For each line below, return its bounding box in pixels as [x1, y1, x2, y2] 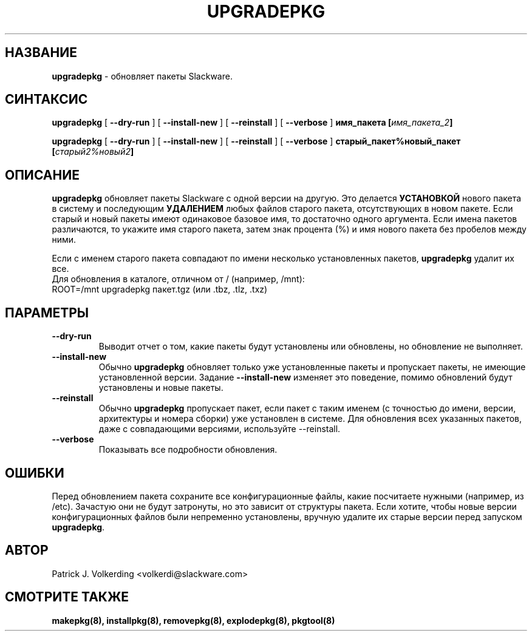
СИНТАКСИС [5, 92, 88, 107]
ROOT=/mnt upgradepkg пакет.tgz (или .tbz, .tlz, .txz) [52, 284, 268, 295]
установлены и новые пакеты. [98, 382, 223, 393]
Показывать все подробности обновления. [98, 444, 278, 455]
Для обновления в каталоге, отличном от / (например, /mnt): [52, 274, 305, 285]
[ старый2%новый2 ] [52, 146, 134, 157]
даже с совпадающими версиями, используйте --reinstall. [98, 424, 341, 435]
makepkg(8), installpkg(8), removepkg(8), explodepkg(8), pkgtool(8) [52, 615, 335, 626]
